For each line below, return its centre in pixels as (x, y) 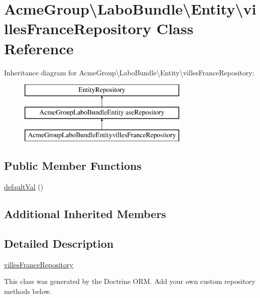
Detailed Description (59, 243)
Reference (39, 48)
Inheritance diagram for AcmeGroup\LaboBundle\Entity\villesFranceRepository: (129, 72)
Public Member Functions (73, 166)
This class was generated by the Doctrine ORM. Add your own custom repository (130, 281)
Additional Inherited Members (85, 214)
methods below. (28, 291)
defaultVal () (24, 187)
